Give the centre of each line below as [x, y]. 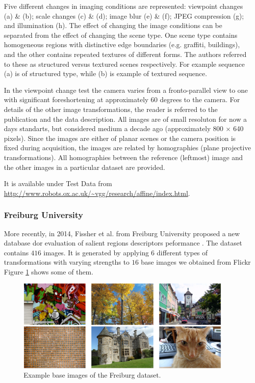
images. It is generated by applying [96, 252]
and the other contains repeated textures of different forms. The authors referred [125, 54]
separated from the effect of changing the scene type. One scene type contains [121, 35]
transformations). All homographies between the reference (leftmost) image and [123, 157]
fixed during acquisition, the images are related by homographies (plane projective [127, 148]
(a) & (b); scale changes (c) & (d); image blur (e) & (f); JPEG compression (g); [124, 15]
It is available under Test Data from [58, 183]
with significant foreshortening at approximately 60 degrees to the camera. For [122, 99]
